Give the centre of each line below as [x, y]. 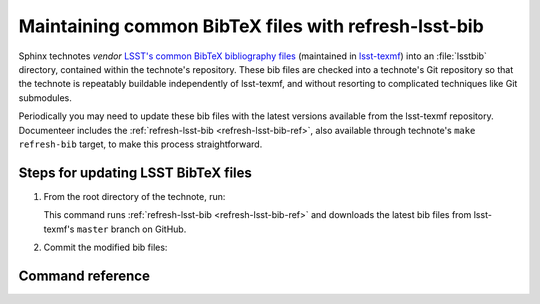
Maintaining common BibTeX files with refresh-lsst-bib [251, 26]
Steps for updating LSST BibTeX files [135, 172]
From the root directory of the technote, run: [134, 196]
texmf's [59, 229]
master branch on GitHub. [131, 229]
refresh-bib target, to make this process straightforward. [140, 144]
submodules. [45, 97]
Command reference [84, 275]
